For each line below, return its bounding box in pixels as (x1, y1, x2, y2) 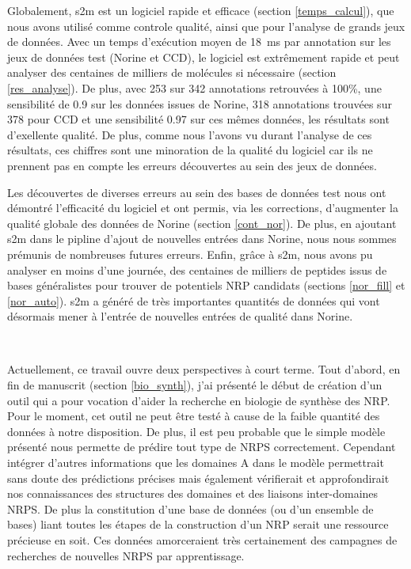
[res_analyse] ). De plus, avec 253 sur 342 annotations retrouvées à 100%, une (7, 79, 382, 96)
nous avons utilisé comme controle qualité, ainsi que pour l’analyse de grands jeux (7, 17, 405, 34)
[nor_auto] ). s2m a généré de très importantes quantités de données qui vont (7, 292, 380, 309)
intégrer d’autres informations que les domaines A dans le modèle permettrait (7, 454, 384, 471)
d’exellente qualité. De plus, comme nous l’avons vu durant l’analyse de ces (7, 126, 372, 142)
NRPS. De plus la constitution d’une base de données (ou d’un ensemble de (7, 500, 374, 517)
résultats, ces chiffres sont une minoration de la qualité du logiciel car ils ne (7, 142, 373, 158)
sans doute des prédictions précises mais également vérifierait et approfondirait (7, 469, 390, 486)
